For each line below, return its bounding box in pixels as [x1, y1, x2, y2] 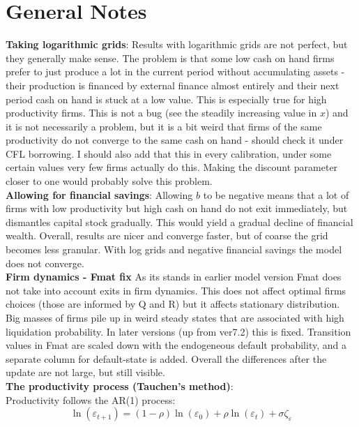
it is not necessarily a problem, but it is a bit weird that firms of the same [6, 119, 322, 133]
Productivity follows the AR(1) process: [6, 392, 176, 407]
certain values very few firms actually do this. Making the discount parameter [6, 160, 338, 174]
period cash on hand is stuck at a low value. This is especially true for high [6, 91, 327, 106]
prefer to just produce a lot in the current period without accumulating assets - [6, 64, 345, 79]
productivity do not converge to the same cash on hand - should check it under [6, 133, 344, 147]
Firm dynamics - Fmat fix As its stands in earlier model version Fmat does [6, 269, 342, 284]
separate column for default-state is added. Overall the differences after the [6, 351, 327, 366]
